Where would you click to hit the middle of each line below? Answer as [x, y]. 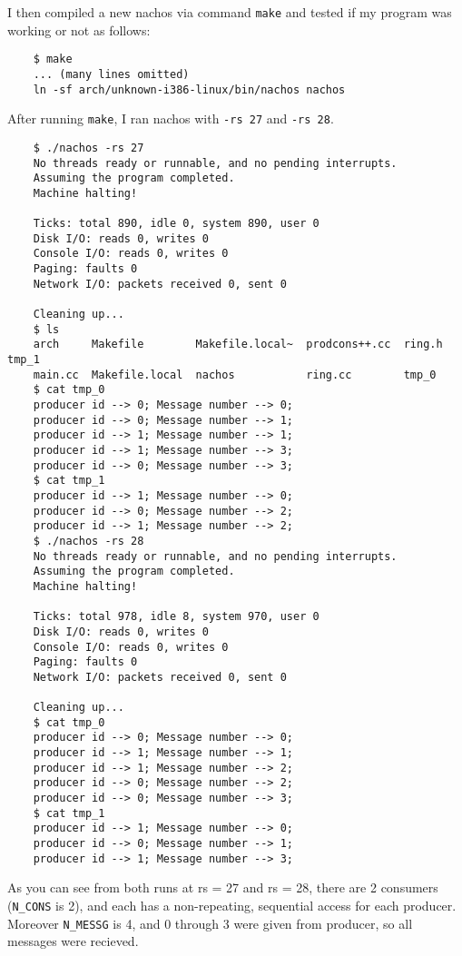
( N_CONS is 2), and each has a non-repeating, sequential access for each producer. [232, 905]
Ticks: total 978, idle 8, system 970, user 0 [176, 617]
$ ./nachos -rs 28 [88, 541]
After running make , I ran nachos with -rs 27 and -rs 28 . [171, 118]
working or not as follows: [79, 30]
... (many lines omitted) [111, 74]
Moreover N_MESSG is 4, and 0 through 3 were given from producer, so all [210, 923]
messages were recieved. [73, 941]
